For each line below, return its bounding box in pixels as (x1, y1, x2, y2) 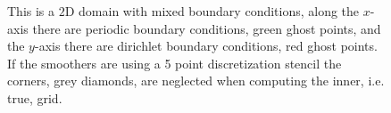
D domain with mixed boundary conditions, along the (64, 2, 360, 20)
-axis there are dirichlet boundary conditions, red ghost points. (34, 36, 378, 55)
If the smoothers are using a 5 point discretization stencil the (7, 53, 342, 72)
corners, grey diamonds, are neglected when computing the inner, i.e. (7, 71, 385, 90)
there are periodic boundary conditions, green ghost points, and (32, 19, 381, 37)
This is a (7, 2, 55, 20)
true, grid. (7, 88, 62, 107)
